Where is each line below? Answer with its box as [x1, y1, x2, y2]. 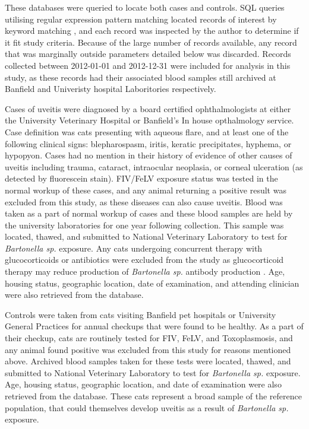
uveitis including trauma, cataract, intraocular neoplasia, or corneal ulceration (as [5, 160, 303, 173]
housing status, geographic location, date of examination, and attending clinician [5, 277, 299, 289]
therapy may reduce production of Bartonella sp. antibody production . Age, [5, 265, 285, 278]
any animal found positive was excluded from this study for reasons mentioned [5, 343, 291, 355]
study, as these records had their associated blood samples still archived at [5, 71, 276, 83]
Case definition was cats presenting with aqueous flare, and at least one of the [5, 125, 289, 138]
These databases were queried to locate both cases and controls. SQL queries [5, 1, 285, 13]
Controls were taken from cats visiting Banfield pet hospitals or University [5, 308, 276, 320]
